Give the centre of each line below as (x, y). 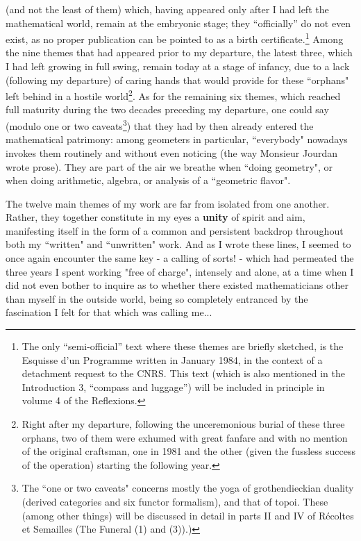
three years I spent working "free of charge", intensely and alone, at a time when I (180, 271)
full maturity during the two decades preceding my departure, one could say (167, 109)
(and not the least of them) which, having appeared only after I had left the (167, 9)
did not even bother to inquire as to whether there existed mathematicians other (177, 285)
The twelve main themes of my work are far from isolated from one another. (168, 203)
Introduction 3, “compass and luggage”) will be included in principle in (173, 386)
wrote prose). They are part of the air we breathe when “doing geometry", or (169, 166)
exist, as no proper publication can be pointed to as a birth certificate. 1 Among (175, 38)
